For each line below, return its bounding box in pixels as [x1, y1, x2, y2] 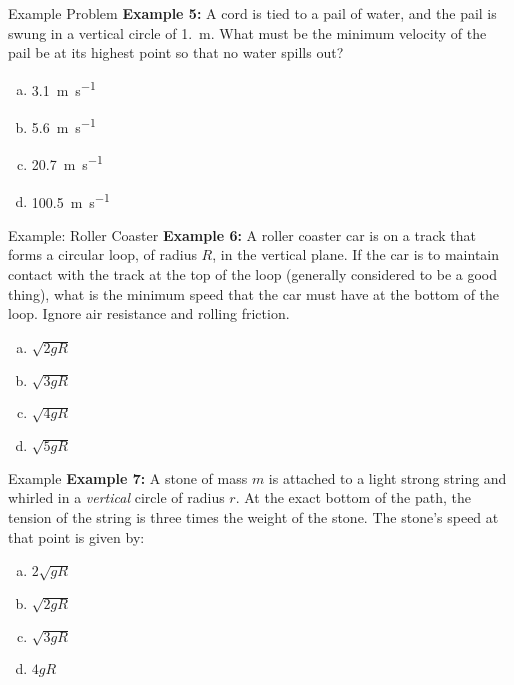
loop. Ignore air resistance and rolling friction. [8, 303, 290, 324]
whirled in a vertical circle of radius [8, 487, 225, 508]
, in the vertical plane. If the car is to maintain [212, 244, 500, 265]
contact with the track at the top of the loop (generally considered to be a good [8, 263, 498, 284]
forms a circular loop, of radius [8, 244, 197, 265]
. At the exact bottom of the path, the [235, 487, 471, 508]
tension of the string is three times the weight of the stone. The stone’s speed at [8, 507, 499, 527]
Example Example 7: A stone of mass [8, 467, 248, 488]
